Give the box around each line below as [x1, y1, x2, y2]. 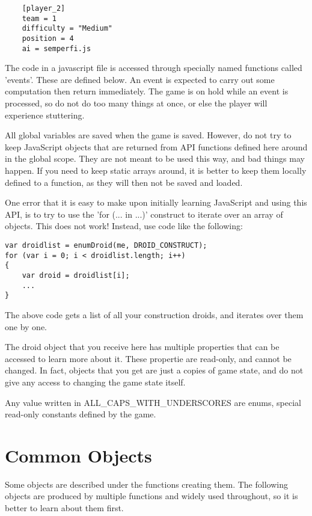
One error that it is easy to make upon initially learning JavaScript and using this [5, 196, 307, 209]
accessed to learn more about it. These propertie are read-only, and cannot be [5, 352, 292, 364]
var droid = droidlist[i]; [22, 271, 130, 280]
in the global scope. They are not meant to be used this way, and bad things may [5, 152, 305, 165]
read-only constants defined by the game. [5, 408, 156, 420]
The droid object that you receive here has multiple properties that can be [5, 340, 280, 353]
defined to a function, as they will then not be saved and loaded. [5, 176, 243, 188]
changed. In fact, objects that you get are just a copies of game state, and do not [5, 364, 304, 376]
